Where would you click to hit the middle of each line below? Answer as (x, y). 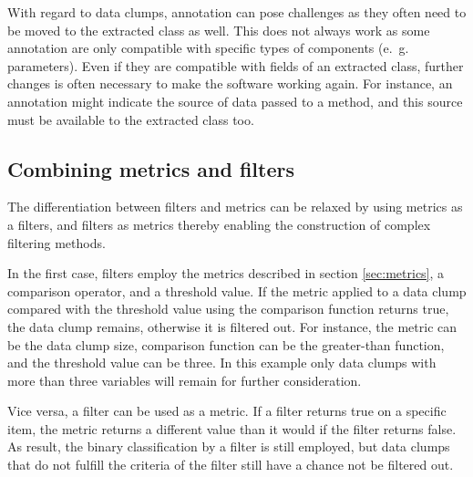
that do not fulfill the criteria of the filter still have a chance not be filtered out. (231, 465)
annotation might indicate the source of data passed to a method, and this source (235, 101)
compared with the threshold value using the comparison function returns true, (228, 309)
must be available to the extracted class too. (131, 119)
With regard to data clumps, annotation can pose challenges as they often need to (237, 12)
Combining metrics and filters (151, 168)
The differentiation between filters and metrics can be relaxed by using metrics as (235, 207)
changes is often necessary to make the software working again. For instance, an (230, 83)
